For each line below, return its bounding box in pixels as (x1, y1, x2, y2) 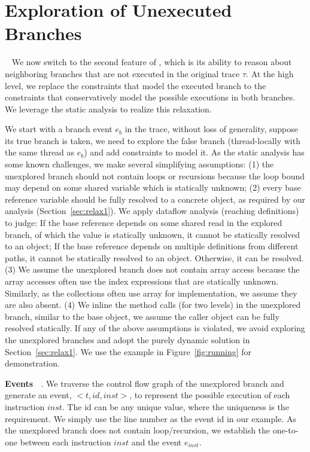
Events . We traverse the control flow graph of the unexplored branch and (5, 377, 284, 389)
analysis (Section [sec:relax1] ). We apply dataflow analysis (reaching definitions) (5, 204, 299, 217)
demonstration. (5, 357, 60, 369)
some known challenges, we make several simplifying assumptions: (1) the (5, 158, 274, 170)
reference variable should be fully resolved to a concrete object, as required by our (5, 193, 306, 205)
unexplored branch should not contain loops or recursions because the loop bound (5, 169, 305, 182)
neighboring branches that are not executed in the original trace (5, 67, 240, 80)
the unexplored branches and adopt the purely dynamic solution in (5, 333, 250, 346)
